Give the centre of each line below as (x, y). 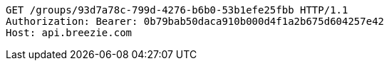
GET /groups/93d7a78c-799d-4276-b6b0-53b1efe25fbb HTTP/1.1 (177, 10)
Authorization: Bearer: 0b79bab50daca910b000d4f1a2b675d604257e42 (195, 21)
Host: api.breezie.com (69, 33)
